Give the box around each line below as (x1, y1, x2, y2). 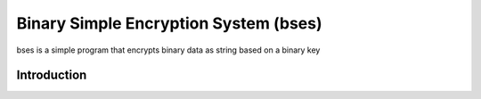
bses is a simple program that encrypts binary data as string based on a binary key (16, 45, 321, 55)
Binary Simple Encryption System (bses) (16, 13, 322, 33)
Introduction (16, 68, 87, 83)
